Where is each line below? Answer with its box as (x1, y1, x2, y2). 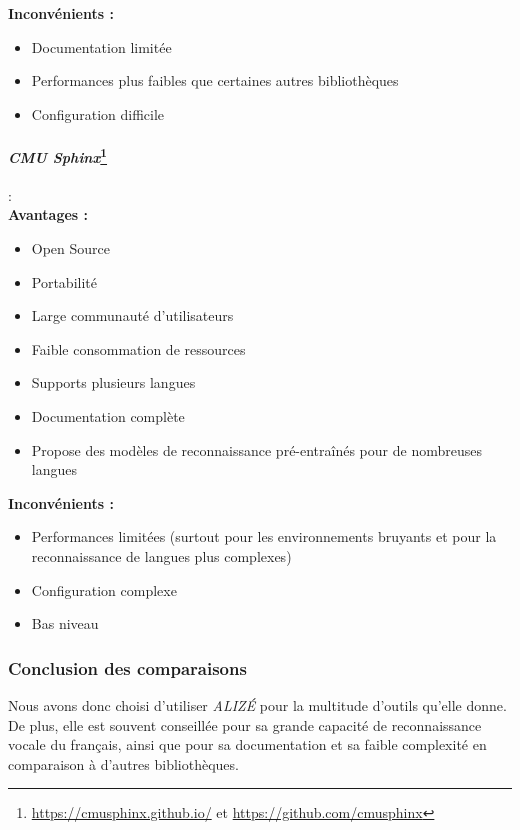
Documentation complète (31, 405, 185, 426)
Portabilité (31, 271, 97, 292)
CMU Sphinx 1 (8, 143, 108, 167)
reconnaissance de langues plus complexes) (31, 545, 292, 566)
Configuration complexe (31, 579, 177, 600)
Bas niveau (31, 613, 99, 634)
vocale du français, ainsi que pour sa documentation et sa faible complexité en (8, 734, 487, 755)
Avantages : (8, 204, 88, 225)
